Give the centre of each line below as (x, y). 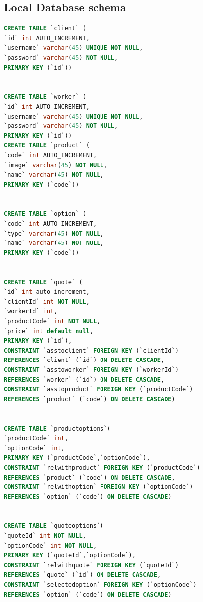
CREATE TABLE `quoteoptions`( (54, 526)
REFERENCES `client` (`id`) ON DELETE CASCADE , (84, 360)
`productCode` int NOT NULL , (52, 321)
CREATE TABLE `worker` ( (45, 97)
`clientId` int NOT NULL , (47, 301)
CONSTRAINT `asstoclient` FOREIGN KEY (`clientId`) (91, 350)
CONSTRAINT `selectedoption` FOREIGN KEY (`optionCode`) (100, 585)
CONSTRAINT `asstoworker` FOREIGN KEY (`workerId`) (91, 370)
